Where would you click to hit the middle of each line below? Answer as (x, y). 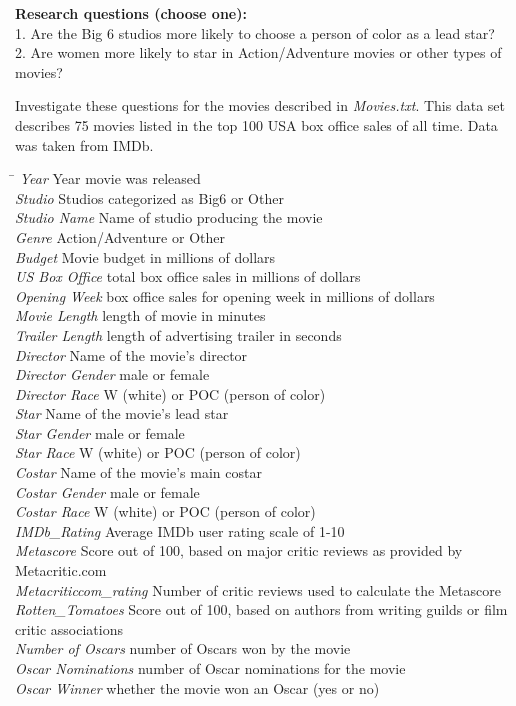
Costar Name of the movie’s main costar (138, 472)
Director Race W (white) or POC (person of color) (170, 393)
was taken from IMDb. (84, 144)
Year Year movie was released (110, 178)
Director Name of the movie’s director (131, 354)
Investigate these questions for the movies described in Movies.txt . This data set (260, 105)
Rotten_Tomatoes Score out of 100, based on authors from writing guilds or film (261, 609)
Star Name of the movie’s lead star (122, 413)
